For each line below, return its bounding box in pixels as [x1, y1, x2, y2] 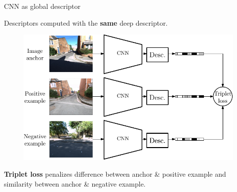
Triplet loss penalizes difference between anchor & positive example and [4, 168, 226, 179]
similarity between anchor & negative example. [4, 178, 146, 189]
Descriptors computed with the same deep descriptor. [4, 17, 168, 28]
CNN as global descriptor [4, 1, 81, 11]
